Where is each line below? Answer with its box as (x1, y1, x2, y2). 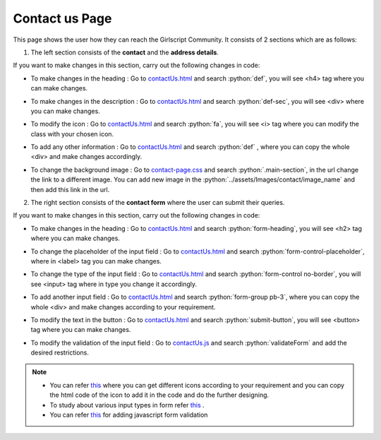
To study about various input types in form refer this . (49, 400, 205, 409)
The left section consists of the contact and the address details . (30, 48, 219, 57)
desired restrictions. (30, 348, 90, 357)
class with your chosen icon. (30, 129, 114, 138)
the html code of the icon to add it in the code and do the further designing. (49, 391, 270, 399)
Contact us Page (13, 11, 112, 26)
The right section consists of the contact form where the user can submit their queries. (30, 198, 285, 207)
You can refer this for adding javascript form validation (49, 410, 208, 420)
